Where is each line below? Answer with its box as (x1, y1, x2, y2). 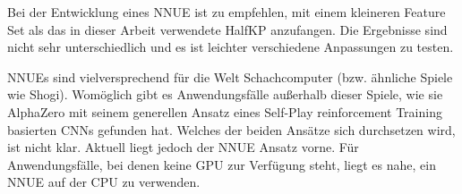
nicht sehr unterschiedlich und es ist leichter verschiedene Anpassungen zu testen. (7, 38, 454, 56)
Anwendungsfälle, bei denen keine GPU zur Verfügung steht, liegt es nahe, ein (7, 155, 436, 173)
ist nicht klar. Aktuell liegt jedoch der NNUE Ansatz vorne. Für (7, 138, 359, 156)
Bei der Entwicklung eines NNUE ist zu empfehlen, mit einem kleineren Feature (7, 3, 446, 21)
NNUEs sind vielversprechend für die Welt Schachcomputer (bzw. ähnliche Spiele (7, 67, 453, 86)
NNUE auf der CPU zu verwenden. (7, 173, 201, 191)
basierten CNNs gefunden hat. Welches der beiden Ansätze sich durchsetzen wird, (7, 120, 456, 139)
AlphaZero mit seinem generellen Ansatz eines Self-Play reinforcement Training (7, 102, 442, 121)
